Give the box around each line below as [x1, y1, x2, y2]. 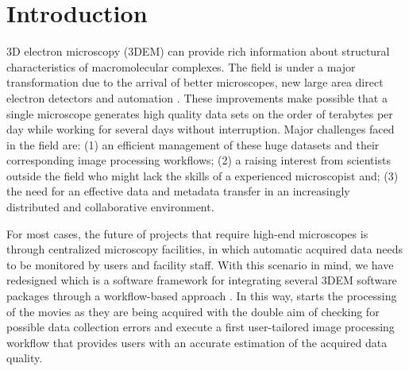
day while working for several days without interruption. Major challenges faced [6, 121, 395, 137]
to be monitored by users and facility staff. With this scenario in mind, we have [6, 256, 394, 272]
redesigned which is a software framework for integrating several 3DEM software [6, 272, 397, 288]
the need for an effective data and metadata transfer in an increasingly [6, 183, 350, 199]
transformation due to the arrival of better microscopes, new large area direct [6, 74, 384, 91]
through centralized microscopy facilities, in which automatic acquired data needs [6, 241, 403, 257]
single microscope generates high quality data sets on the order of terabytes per [6, 105, 393, 122]
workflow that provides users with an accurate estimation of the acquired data [6, 334, 388, 350]
